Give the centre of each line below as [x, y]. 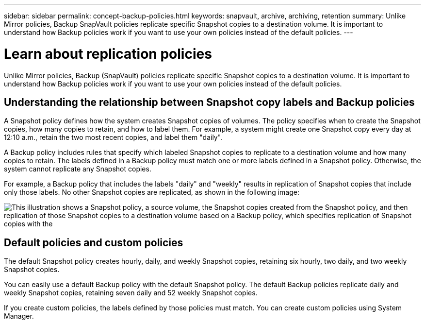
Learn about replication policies [108, 54]
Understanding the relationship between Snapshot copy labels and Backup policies [209, 102]
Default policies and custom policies [94, 242]
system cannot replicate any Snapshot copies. [78, 169]
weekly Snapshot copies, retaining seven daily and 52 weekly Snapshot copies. [131, 293]
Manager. [19, 316]
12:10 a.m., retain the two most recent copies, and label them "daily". [113, 137]
